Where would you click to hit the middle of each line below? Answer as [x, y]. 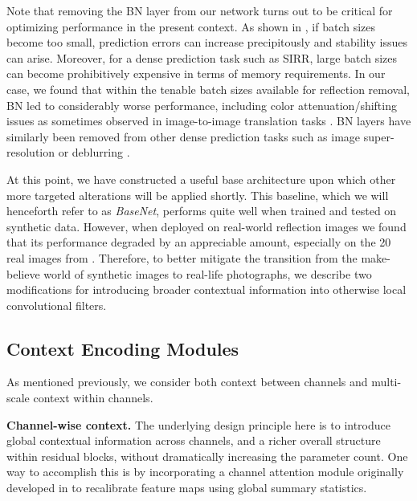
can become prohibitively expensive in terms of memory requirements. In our [196, 73]
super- [379, 136]
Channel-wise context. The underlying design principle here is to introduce [198, 424]
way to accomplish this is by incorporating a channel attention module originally [205, 472]
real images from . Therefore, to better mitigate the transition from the [182, 257]
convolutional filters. [57, 305]
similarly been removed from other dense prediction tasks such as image [184, 136]
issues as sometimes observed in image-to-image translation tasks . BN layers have [209, 121]
